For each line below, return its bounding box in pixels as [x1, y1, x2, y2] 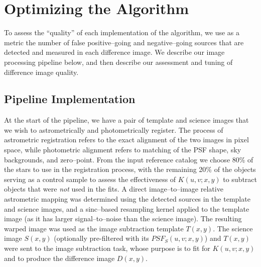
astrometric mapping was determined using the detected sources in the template [4, 194, 250, 204]
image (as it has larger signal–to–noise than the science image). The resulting [4, 213, 242, 224]
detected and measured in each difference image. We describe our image [4, 47, 225, 57]
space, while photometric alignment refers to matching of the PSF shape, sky [4, 144, 241, 155]
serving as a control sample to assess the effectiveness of [4, 173, 176, 184]
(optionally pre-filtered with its [54, 233, 149, 243]
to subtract [223, 173, 257, 184]
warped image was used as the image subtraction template [4, 223, 184, 233]
